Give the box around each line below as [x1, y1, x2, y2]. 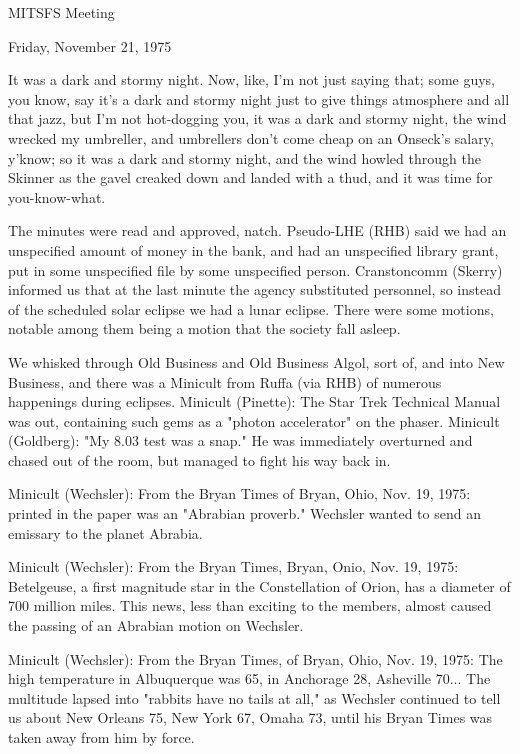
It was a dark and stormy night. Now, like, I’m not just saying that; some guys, [8, 69, 496, 90]
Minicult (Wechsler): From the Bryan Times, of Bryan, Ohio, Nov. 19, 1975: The [8, 648, 503, 669]
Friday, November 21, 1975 [8, 35, 172, 56]
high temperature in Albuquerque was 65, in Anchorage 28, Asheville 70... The [8, 668, 491, 689]
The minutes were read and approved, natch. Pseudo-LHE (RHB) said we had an [8, 220, 507, 241]
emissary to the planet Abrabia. [8, 522, 203, 543]
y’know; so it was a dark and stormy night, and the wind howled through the [8, 147, 481, 168]
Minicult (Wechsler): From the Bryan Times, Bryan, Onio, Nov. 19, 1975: [8, 556, 459, 577]
